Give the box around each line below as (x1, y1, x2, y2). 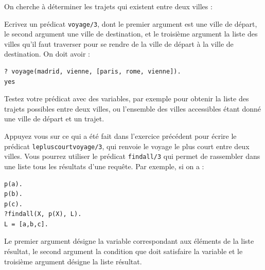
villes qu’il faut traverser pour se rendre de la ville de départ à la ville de (4, 38, 234, 49)
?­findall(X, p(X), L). (4, 210, 82, 218)
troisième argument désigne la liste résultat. (4, 256, 142, 266)
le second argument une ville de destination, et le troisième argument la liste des (4, 28, 258, 39)
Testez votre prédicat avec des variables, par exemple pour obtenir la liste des (4, 93, 249, 104)
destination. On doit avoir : (4, 48, 90, 59)
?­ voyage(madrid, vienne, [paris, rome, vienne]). (4, 68, 181, 76)
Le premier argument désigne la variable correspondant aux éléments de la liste (4, 236, 254, 246)
